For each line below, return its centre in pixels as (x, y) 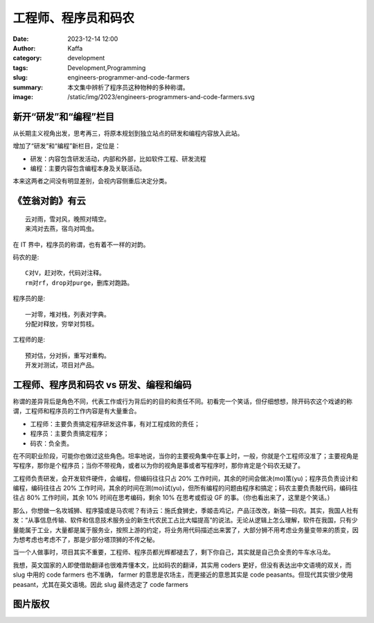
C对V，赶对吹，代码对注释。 (65, 273)
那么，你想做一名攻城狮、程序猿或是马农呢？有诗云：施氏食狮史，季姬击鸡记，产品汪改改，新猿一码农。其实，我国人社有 (186, 510)
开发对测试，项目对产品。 (62, 365)
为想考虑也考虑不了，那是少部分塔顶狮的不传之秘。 (86, 540)
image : (23, 96)
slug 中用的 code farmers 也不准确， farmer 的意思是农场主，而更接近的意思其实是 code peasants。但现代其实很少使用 (183, 574)
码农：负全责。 (51, 443)
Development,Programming (107, 68)
